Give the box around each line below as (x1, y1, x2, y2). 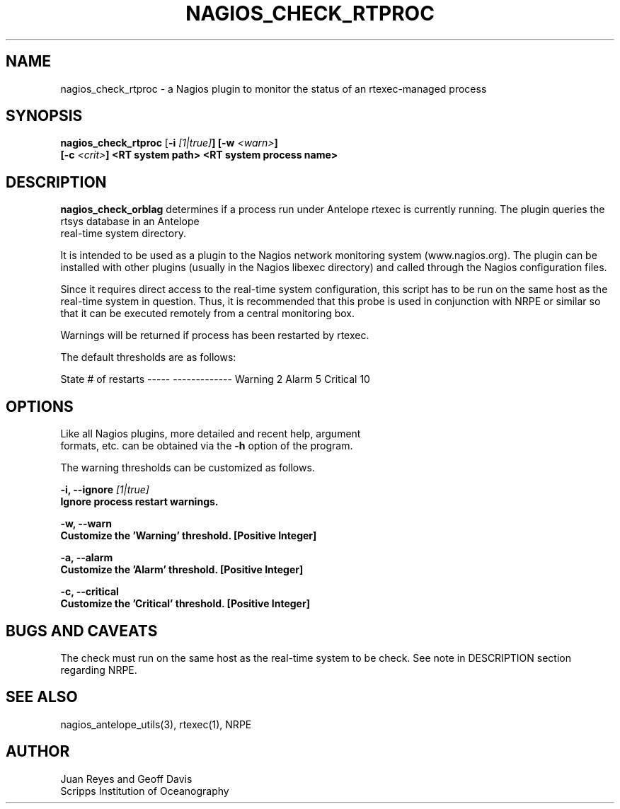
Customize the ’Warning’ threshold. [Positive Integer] (60, 529, 317, 542)
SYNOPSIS (6, 107, 83, 125)
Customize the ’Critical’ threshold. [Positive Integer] (60, 597, 310, 610)
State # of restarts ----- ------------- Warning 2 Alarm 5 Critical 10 (60, 373, 370, 386)
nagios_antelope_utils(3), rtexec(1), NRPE (60, 718, 252, 730)
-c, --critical (60, 585, 119, 598)
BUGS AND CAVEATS (6, 621, 158, 640)
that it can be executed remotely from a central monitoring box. (60, 307, 355, 320)
